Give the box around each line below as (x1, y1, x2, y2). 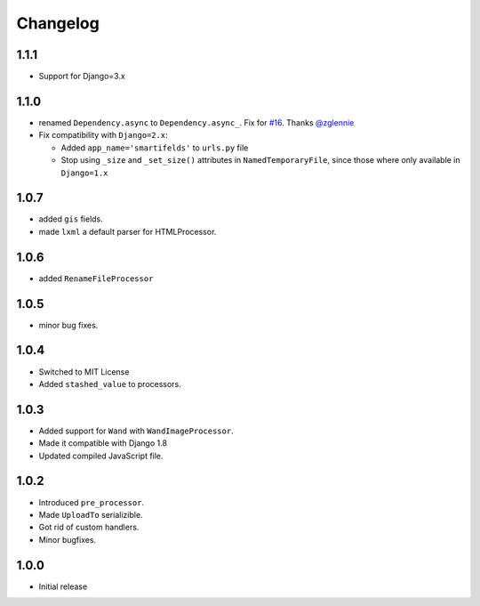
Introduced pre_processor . (38, 497, 145, 507)
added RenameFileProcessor (38, 272, 154, 284)
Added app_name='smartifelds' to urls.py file (60, 142, 249, 153)
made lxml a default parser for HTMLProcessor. (38, 226, 217, 237)
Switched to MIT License (38, 366, 130, 377)
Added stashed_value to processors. (38, 378, 181, 389)
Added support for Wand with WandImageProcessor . (38, 425, 235, 436)
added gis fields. (38, 214, 104, 224)
